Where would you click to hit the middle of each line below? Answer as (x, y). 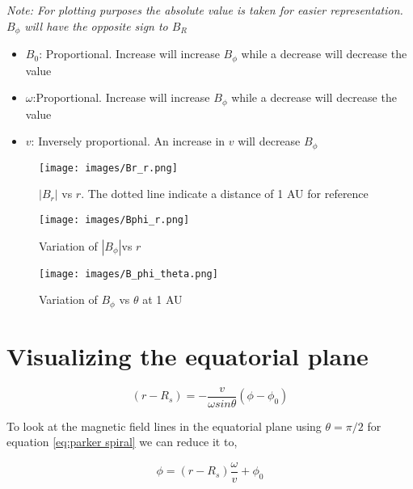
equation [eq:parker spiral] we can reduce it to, (122, 442)
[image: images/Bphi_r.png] (114, 219)
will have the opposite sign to (96, 25)
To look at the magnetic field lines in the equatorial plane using (164, 426)
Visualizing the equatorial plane (188, 355)
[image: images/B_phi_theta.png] (129, 274)
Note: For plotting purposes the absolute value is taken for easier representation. (205, 10)
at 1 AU (162, 299)
